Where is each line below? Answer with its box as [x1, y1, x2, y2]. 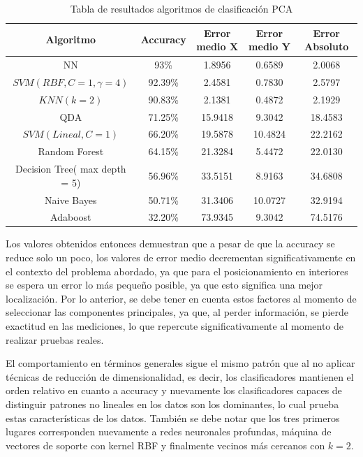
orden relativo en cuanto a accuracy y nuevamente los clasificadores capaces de [6, 383, 342, 398]
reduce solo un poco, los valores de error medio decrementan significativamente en [6, 250, 356, 265]
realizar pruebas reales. [6, 332, 104, 347]
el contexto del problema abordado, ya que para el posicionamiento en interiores [6, 263, 348, 278]
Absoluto [304, 39, 349, 54]
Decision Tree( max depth [15, 161, 126, 176]
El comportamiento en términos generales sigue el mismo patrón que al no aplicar [6, 356, 355, 370]
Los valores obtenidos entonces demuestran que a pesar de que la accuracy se [6, 236, 335, 251]
